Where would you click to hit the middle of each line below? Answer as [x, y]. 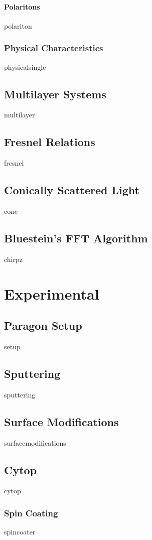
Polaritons [22, 6]
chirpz [13, 259]
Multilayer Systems [55, 94]
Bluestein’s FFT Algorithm [76, 238]
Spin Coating [31, 513]
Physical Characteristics [54, 48]
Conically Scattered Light [72, 190]
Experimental [52, 293]
